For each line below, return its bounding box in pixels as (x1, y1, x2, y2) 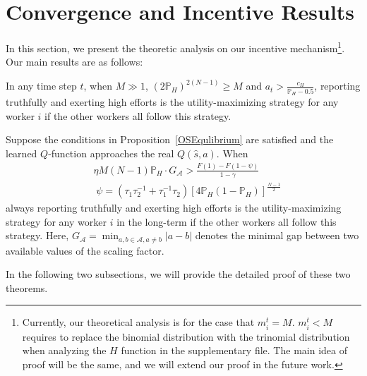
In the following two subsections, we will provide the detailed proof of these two (6, 267, 351, 281)
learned (6, 145, 37, 160)
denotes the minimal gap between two (195, 228, 359, 243)
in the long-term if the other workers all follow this (116, 214, 337, 229)
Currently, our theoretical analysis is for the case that (22, 315, 255, 329)
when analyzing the (22, 343, 107, 358)
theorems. (6, 280, 48, 295)
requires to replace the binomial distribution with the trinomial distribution (22, 329, 350, 344)
